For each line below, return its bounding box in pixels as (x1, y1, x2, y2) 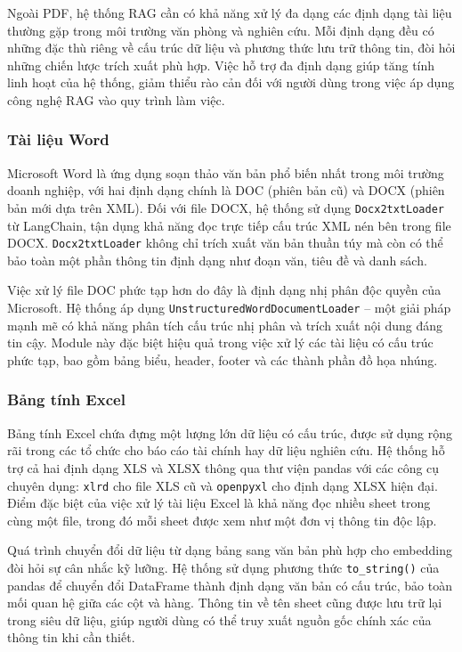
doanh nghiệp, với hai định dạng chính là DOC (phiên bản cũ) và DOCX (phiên (7, 181, 445, 200)
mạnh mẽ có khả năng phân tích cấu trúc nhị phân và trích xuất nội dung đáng (7, 315, 442, 334)
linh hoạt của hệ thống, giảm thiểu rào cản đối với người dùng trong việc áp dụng (7, 73, 455, 92)
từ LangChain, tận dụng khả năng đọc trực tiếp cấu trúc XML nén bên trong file (7, 216, 451, 234)
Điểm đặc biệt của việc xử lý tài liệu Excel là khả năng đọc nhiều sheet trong (7, 493, 431, 512)
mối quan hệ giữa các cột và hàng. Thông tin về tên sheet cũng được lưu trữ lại (7, 593, 442, 612)
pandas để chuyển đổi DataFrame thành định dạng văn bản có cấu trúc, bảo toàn (7, 575, 452, 594)
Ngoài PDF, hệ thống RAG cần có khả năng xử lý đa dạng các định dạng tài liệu (7, 4, 452, 21)
